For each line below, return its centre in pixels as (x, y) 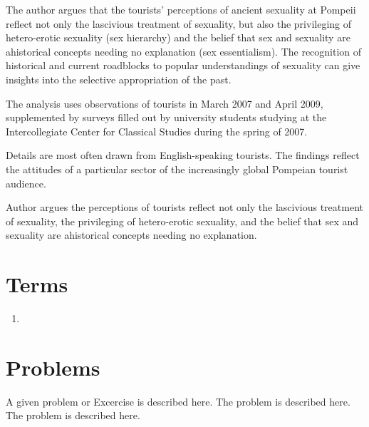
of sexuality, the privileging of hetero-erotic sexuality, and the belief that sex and (182, 221)
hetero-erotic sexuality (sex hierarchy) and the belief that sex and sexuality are (178, 37)
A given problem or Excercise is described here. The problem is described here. (178, 401)
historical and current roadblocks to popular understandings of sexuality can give (183, 65)
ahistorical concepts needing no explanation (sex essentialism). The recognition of (184, 51)
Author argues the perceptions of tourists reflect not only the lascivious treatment (184, 207)
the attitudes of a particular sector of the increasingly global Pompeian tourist (177, 169)
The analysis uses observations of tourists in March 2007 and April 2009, (165, 103)
